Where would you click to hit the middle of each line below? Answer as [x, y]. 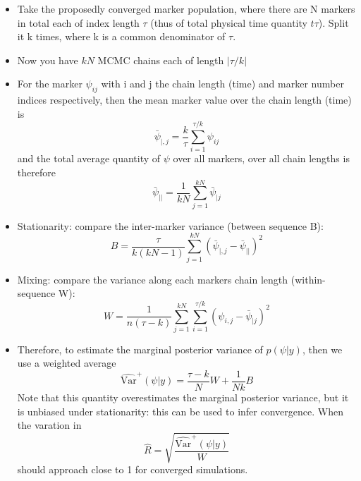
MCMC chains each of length [161, 60]
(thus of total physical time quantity [229, 22]
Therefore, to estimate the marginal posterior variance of [140, 349]
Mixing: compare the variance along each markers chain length [153, 279]
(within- [308, 279]
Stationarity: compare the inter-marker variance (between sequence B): [170, 225]
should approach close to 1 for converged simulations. [133, 469]
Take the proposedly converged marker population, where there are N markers [186, 8]
